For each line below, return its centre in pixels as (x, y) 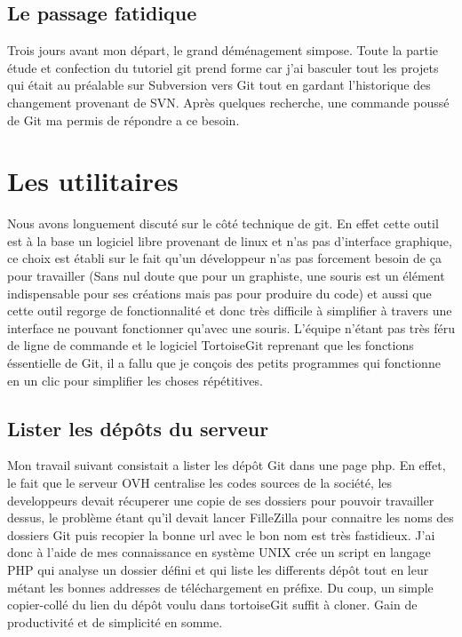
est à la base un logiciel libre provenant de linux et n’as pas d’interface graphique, (230, 240)
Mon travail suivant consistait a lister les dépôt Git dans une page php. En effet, (227, 465)
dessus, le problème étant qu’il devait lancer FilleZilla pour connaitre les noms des (231, 518)
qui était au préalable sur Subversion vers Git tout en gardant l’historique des (219, 85)
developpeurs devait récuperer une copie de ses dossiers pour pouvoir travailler (221, 500)
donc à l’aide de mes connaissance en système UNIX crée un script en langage (219, 552)
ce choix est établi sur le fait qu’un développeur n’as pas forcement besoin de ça (224, 258)
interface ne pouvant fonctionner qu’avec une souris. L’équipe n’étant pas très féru (231, 327)
